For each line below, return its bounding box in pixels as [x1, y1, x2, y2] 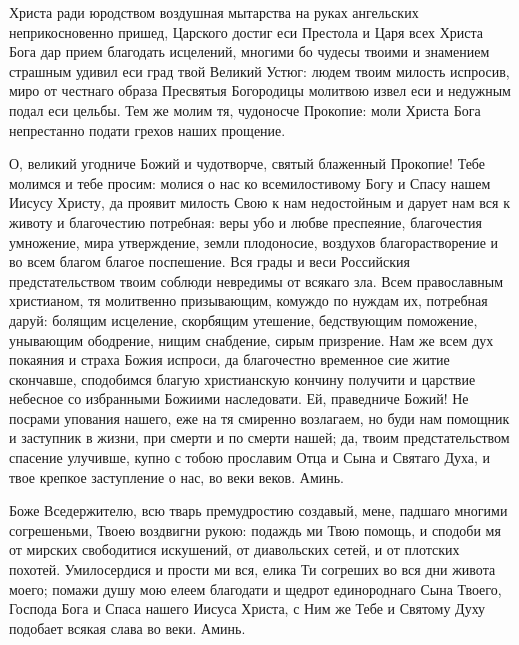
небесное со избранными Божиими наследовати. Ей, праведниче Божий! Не [9, 388, 469, 409]
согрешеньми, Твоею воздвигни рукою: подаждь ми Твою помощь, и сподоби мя [9, 519, 501, 540]
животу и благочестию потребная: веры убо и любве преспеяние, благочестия [9, 211, 483, 232]
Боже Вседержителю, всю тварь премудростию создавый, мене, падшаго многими [9, 500, 508, 521]
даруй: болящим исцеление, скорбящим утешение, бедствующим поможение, [9, 309, 478, 330]
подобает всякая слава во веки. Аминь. [9, 617, 246, 638]
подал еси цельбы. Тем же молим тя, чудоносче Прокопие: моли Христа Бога [9, 99, 481, 120]
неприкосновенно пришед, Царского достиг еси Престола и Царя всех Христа [9, 21, 484, 42]
